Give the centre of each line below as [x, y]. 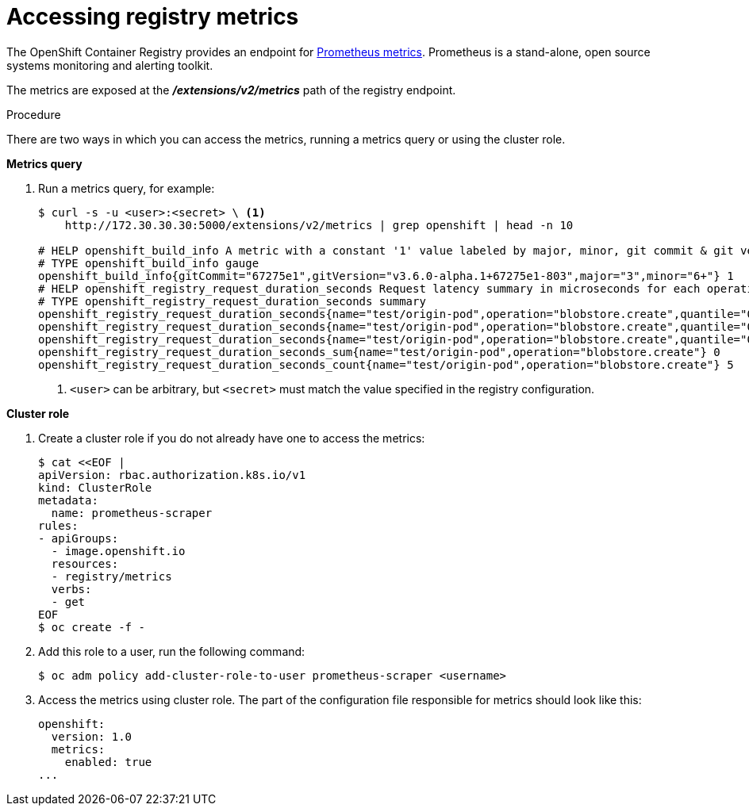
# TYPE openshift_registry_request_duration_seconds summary [232, 301]
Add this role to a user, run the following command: [172, 651]
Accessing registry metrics [153, 17]
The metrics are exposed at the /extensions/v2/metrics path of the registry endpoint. [231, 90]
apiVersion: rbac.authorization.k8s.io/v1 [172, 475]
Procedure [34, 114]
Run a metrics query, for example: [127, 188]
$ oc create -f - [92, 627]
